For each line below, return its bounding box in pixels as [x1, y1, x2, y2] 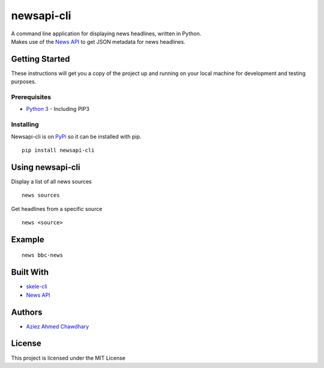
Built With [11, 267, 49, 277]
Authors [11, 307, 43, 317]
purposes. [11, 78, 37, 85]
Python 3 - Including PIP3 [26, 105, 90, 113]
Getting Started [11, 54, 70, 64]
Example [11, 234, 44, 245]
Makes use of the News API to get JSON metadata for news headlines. [11, 38, 186, 45]
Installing [11, 120, 39, 129]
